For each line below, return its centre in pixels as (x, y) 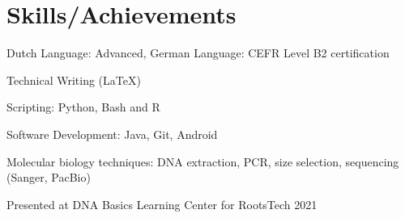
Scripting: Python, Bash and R (83, 107)
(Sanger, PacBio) (49, 177)
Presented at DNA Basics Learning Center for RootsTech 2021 (162, 204)
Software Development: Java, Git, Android (112, 134)
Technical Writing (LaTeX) (74, 80)
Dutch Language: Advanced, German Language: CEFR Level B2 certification (198, 53)
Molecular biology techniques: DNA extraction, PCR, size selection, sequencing (203, 161)
